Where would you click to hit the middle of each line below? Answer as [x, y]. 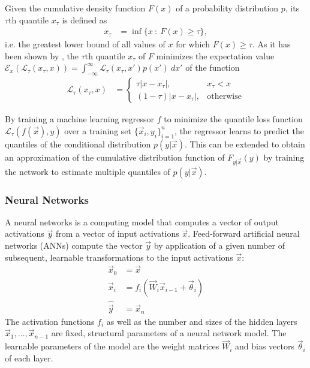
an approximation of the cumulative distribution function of [115, 157]
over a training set [98, 130]
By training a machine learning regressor [80, 119]
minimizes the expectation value [215, 55]
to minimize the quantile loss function [233, 119]
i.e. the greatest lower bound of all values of [85, 44]
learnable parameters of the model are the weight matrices [112, 346]
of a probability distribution [227, 8]
